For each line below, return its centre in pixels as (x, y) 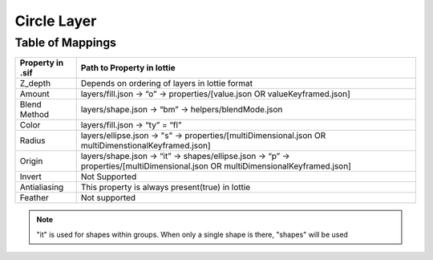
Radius (32, 140)
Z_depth (35, 83)
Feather (34, 198)
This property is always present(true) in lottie (166, 187)
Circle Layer (56, 21)
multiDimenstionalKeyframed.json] (146, 146)
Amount (34, 94)
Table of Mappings (65, 43)
